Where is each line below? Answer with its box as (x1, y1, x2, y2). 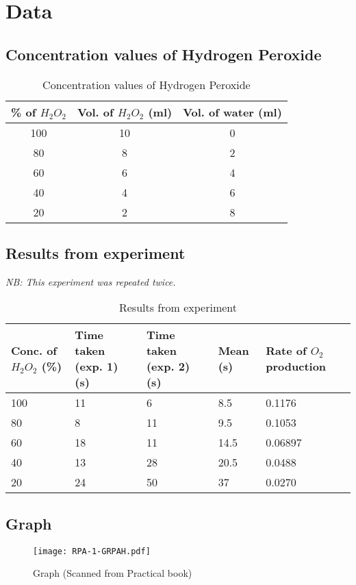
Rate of (266, 343, 307, 359)
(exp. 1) (75, 358, 118, 375)
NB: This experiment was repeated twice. (5, 274, 176, 288)
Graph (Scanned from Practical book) (33, 566, 192, 580)
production (266, 358, 327, 375)
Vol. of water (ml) (183, 103, 282, 120)
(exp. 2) (146, 358, 190, 375)
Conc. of (11, 343, 57, 359)
